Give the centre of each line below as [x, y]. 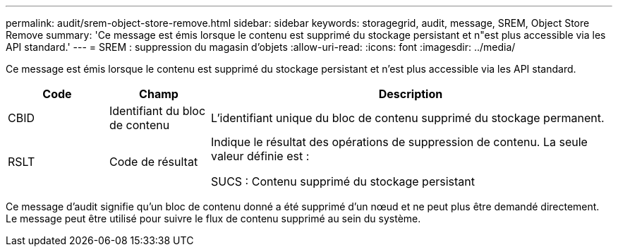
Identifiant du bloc [157, 111]
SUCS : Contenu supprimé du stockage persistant [343, 181]
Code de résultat [153, 162]
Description [411, 94]
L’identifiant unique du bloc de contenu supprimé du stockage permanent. [407, 118]
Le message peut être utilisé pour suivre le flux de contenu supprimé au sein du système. [213, 218]
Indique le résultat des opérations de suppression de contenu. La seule [399, 142]
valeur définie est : [260, 156]
